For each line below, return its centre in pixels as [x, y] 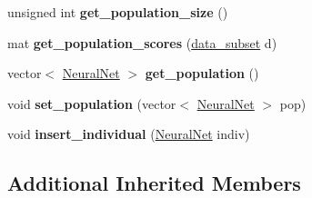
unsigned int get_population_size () [118, 12]
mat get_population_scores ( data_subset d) [142, 42]
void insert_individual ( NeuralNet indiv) [129, 134]
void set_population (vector [92, 103]
